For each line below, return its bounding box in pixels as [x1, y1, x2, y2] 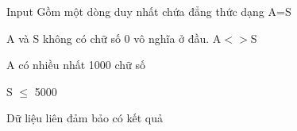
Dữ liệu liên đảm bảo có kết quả [6, 110, 163, 126]
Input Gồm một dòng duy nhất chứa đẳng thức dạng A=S [6, 3, 291, 19]
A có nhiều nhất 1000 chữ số [6, 56, 146, 73]
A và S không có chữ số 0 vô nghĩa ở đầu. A [6, 29, 222, 46]
